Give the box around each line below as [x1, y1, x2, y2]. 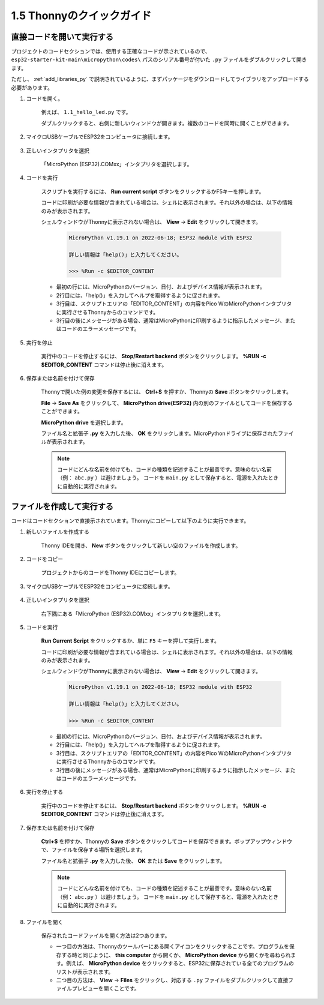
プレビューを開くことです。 [71, 985, 140, 992]
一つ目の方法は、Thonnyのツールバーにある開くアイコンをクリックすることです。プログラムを [56, 943, 289, 950]
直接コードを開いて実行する [11, 32, 114, 42]
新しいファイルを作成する [26, 528, 89, 535]
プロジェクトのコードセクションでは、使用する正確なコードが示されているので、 [11, 48, 211, 55]
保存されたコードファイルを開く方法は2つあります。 [41, 932, 170, 939]
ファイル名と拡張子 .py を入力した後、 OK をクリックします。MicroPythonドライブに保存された [41, 430, 278, 437]
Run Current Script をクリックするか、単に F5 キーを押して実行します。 [41, 637, 220, 644]
